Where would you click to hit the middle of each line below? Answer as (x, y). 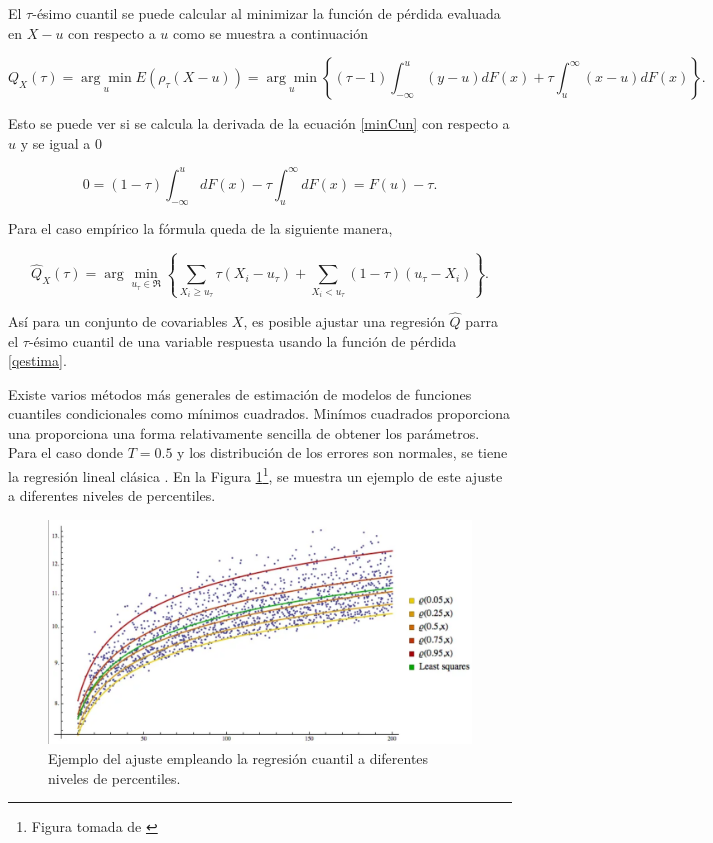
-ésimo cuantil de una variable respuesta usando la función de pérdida (242, 340)
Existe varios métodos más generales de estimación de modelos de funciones (240, 393)
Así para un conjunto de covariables (118, 320)
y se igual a (55, 142)
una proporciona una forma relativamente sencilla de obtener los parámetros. (244, 432)
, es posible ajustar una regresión (344, 320)
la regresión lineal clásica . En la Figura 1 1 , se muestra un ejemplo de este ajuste (255, 474)
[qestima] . (37, 360)
